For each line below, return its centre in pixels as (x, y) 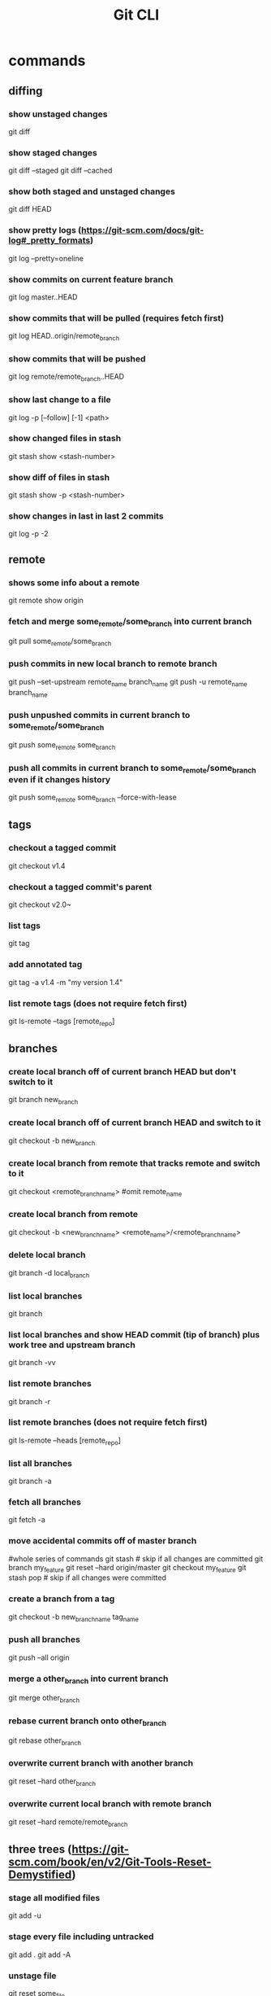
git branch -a (30, 1481)
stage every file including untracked (81, 1937)
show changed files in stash (65, 439)
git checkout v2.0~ (40, 904)
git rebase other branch (45, 1741)
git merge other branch (44, 1699)
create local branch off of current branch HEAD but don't (123, 1072)
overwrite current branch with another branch (101, 1763)
